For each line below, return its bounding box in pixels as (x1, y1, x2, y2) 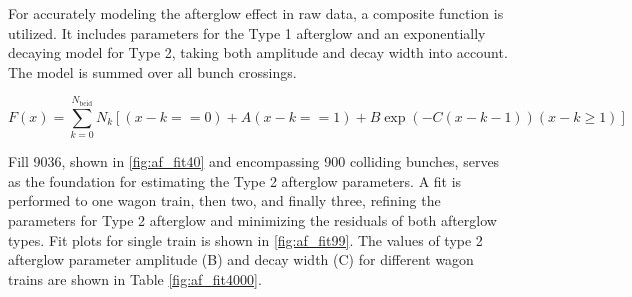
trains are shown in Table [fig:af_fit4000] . (8, 268, 262, 289)
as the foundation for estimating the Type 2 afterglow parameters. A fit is (8, 170, 462, 191)
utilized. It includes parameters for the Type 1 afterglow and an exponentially (8, 22, 486, 43)
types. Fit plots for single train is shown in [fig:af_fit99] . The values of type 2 (8, 229, 483, 250)
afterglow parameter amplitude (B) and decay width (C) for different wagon (8, 249, 474, 270)
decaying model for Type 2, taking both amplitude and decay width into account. (8, 42, 508, 63)
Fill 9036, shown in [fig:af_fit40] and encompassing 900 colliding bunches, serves (8, 151, 500, 172)
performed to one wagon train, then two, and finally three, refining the (8, 190, 441, 211)
